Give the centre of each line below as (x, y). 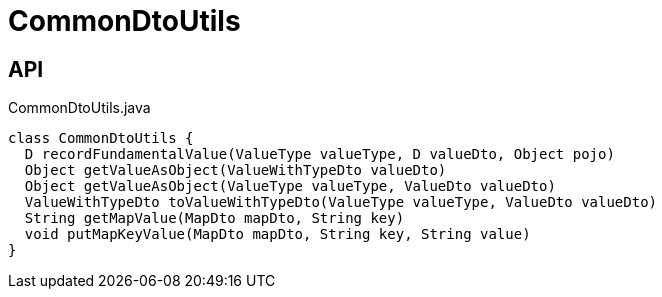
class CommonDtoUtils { (101, 138)
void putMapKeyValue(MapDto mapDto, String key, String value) (277, 234)
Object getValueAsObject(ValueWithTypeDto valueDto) (235, 170)
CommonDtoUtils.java (79, 108)
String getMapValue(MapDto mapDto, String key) (214, 218)
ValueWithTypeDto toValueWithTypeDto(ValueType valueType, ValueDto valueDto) (341, 202)
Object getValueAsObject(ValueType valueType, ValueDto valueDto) (290, 186)
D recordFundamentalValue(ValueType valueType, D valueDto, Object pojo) (319, 154)
